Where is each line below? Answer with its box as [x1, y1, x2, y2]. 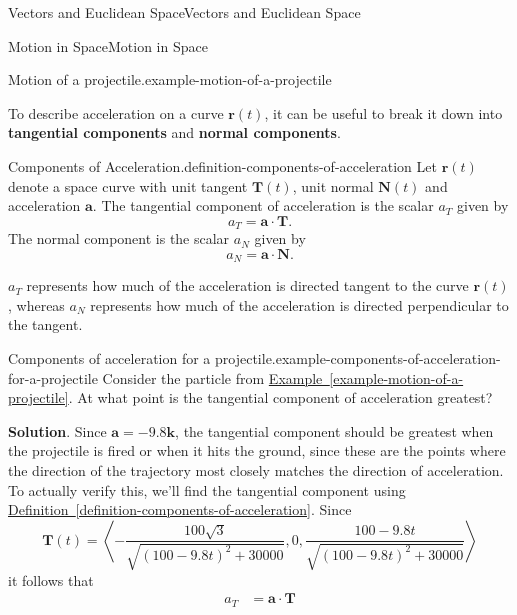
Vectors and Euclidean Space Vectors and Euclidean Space [8, 2, 361, 22]
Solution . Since [8, 420, 107, 441]
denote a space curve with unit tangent [8, 175, 248, 196]
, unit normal [292, 175, 374, 196]
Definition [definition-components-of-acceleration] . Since [8, 499, 352, 520]
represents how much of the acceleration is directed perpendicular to [90, 294, 509, 315]
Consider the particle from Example [102, 367, 323, 388]
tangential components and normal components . [8, 122, 341, 143]
